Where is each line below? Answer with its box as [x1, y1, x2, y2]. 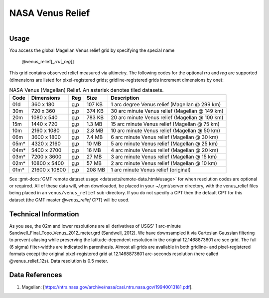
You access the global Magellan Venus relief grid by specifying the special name [9, 47, 175, 53]
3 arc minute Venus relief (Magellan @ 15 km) [111, 153, 217, 160]
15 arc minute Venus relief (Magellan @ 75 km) [111, 120, 220, 127]
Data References [9, 271, 62, 279]
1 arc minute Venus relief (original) [111, 166, 191, 173]
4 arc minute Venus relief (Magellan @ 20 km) [111, 147, 219, 153]
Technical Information [9, 210, 79, 218]
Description [111, 94, 139, 101]
